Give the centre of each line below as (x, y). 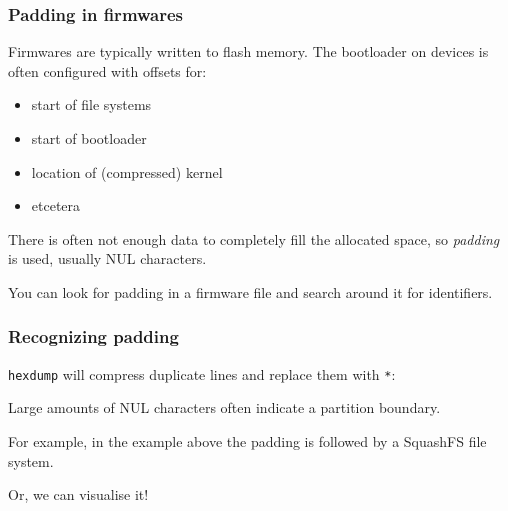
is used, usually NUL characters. (107, 258)
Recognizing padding (93, 336)
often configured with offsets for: (107, 70)
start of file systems (91, 104)
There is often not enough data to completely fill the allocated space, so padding (254, 238)
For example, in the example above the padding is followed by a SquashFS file (247, 441)
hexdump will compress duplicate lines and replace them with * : (202, 373)
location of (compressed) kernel (127, 171)
